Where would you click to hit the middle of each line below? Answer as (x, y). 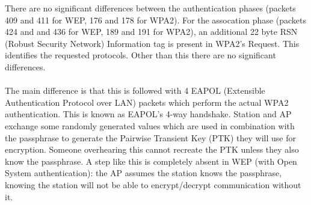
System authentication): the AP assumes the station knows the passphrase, (143, 173)
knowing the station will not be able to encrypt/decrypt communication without (153, 184)
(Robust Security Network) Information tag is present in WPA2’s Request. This (152, 43)
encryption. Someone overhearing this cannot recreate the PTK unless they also (152, 149)
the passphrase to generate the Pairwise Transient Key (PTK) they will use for (151, 137)
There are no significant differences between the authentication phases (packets (150, 8)
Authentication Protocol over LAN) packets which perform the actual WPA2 (147, 102)
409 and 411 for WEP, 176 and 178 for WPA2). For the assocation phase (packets (155, 20)
